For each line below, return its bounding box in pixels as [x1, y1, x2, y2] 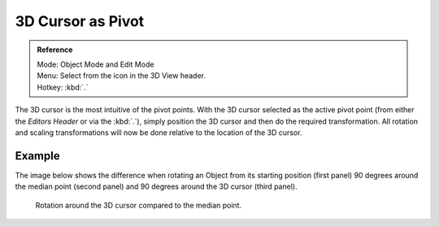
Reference [37, 45, 73, 55]
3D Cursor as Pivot [15, 12, 145, 30]
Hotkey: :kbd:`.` [37, 82, 89, 92]
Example [15, 149, 60, 163]
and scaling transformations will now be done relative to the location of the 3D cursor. [15, 127, 302, 138]
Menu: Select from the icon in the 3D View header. [37, 71, 206, 81]
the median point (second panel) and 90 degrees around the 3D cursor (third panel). [15, 181, 298, 191]
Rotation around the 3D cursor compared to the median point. [35, 200, 242, 210]
